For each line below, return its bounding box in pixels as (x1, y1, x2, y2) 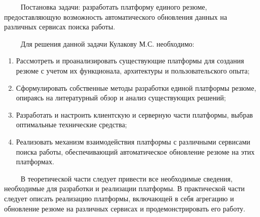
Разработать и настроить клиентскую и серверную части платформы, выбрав (16, 109, 253, 120)
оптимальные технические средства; (16, 119, 127, 130)
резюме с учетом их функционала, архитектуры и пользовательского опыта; (16, 65, 250, 76)
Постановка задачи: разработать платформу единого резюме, (20, 2, 207, 12)
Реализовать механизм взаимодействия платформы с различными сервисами (16, 136, 250, 147)
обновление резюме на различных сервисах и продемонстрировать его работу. (4, 203, 245, 213)
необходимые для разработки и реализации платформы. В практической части (4, 183, 245, 194)
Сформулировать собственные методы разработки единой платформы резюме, (16, 82, 256, 93)
